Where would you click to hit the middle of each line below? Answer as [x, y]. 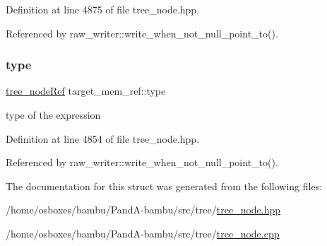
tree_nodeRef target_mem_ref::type [86, 91]
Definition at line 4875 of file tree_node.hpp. [103, 9]
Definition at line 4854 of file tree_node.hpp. [103, 138]
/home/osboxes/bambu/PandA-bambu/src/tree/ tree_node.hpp [143, 210]
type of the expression [53, 115]
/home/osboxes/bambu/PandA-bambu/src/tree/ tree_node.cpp [143, 233]
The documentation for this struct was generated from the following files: [164, 186]
